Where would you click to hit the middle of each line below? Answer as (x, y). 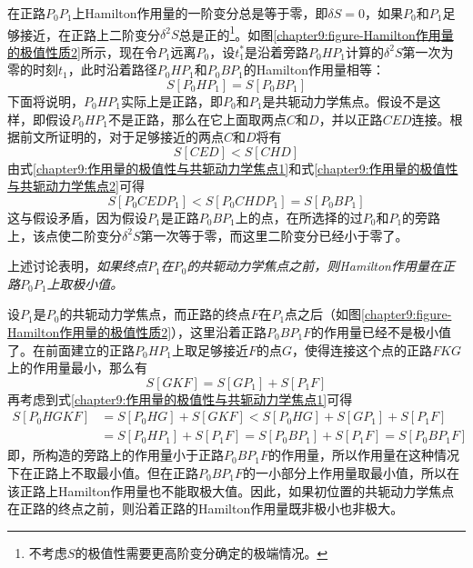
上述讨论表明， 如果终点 (77, 266)
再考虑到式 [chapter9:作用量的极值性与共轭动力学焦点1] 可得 (180, 399)
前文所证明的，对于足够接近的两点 (121, 137)
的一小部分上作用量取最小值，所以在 (352, 473)
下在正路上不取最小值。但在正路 (103, 473)
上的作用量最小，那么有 (77, 368)
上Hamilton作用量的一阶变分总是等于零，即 (200, 13)
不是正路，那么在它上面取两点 (198, 119)
